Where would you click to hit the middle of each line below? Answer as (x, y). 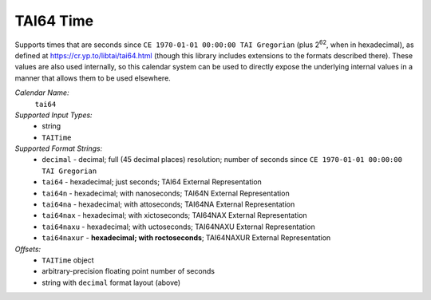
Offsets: (28, 249)
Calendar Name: (42, 93)
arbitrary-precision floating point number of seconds (129, 271)
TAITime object (68, 260)
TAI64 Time (54, 21)
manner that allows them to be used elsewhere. (93, 78)
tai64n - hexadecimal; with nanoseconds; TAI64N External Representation (166, 193)
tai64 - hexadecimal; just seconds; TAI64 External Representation (152, 182)
